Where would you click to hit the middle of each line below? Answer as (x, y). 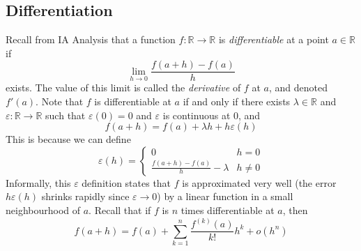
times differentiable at (228, 210)
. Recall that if (120, 210)
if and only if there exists (237, 101)
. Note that (60, 101)
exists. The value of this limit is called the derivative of (123, 88)
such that (66, 115)
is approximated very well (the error (259, 182)
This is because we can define (68, 139)
